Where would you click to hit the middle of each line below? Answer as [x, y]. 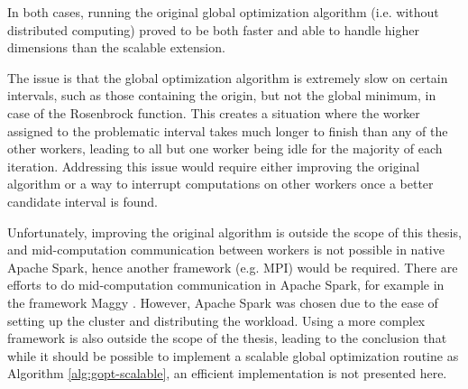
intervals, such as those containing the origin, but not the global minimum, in [222, 95]
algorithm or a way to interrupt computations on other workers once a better [220, 184]
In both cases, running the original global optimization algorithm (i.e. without [223, 12]
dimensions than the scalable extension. [116, 47]
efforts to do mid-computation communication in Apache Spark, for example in [226, 285]
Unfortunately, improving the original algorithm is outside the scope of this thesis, [234, 232]
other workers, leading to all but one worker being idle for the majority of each [225, 148]
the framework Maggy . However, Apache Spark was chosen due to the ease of [223, 302]
